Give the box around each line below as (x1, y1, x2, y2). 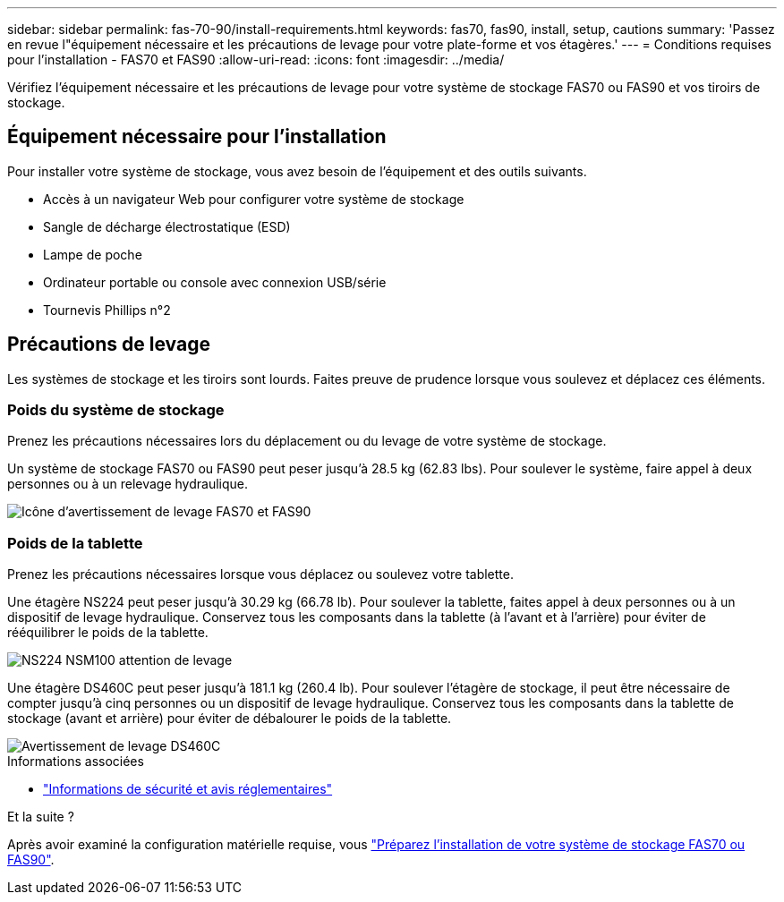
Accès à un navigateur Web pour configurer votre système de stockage (43, 191, 464, 207)
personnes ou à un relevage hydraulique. (7, 476, 249, 492)
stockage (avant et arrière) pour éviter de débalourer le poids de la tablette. (7, 711, 452, 727)
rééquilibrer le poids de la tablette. (7, 625, 209, 641)
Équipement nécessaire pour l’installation (7, 125, 387, 149)
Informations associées (7, 753, 144, 770)
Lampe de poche (43, 246, 142, 262)
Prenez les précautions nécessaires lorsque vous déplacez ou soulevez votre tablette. (7, 566, 514, 583)
